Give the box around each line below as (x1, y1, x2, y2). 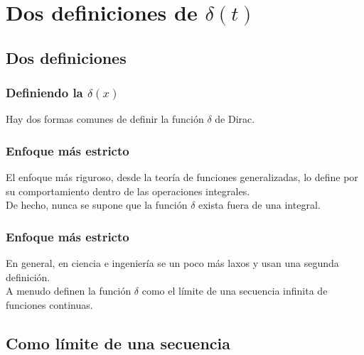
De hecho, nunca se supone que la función (6, 197, 188, 212)
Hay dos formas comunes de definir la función (6, 111, 204, 126)
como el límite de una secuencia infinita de (141, 283, 328, 298)
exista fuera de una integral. (198, 197, 321, 212)
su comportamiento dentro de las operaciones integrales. (6, 183, 250, 198)
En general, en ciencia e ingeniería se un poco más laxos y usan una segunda (6, 256, 339, 271)
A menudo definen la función (6, 283, 132, 298)
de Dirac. (215, 111, 255, 126)
